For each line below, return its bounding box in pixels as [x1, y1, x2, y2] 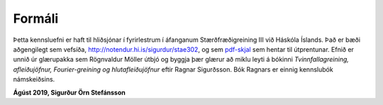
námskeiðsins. [13, 75, 55, 84]
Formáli [13, 11, 59, 26]
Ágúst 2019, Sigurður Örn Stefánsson [13, 88, 126, 96]
